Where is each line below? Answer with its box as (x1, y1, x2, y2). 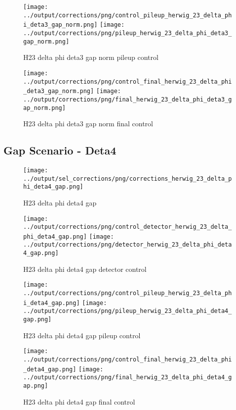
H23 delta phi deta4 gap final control (23, 396, 135, 407)
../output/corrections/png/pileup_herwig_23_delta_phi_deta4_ (23, 307, 232, 315)
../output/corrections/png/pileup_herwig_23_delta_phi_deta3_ (23, 29, 232, 37)
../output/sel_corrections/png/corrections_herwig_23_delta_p (23, 175, 232, 182)
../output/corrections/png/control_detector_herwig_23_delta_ (23, 223, 232, 231)
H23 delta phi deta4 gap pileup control (23, 330, 141, 340)
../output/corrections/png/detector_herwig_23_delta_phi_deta (23, 241, 232, 249)
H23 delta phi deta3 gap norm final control (23, 118, 153, 129)
